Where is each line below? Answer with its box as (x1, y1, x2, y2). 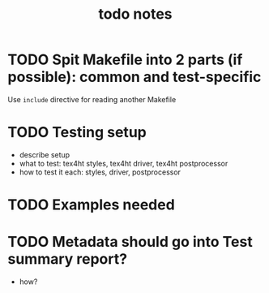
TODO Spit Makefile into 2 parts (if (7, 50, 243, 69)
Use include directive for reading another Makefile (7, 94, 177, 104)
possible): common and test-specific (7, 68, 262, 86)
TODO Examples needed (7, 196, 175, 214)
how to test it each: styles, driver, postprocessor (19, 167, 181, 177)
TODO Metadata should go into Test (7, 233, 253, 252)
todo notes (98, 5, 173, 24)
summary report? (7, 250, 127, 269)
